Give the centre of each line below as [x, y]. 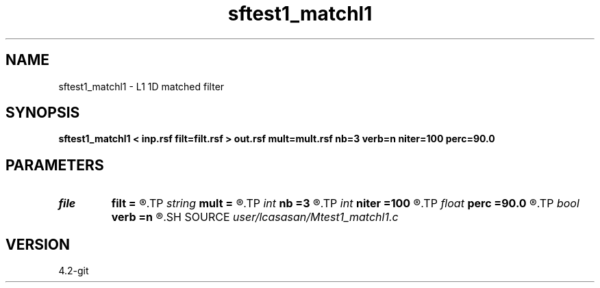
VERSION [38, 244]
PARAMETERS [55, 165]
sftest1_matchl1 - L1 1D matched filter [141, 86]
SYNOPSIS [43, 113]
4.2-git [74, 271]
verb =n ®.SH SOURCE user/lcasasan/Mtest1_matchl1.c [255, 217]
